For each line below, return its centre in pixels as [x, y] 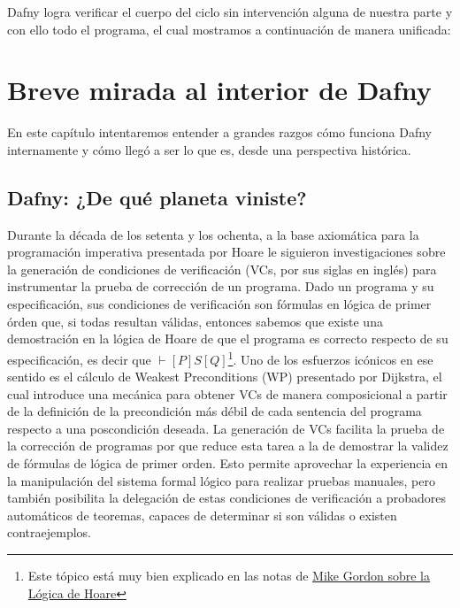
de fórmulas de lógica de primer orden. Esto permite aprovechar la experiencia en [228, 463]
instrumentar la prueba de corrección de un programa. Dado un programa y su [221, 286]
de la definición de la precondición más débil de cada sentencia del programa [215, 411]
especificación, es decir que [79, 359]
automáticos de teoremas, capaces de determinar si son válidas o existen [202, 515]
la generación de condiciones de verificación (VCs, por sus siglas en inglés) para [222, 269]
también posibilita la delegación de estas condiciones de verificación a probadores [226, 498]
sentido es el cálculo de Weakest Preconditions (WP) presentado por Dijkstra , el [225, 377]
